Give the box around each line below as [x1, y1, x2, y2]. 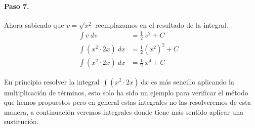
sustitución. [4, 116, 39, 127]
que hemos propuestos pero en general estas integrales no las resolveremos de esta [4, 97, 251, 107]
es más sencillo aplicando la [151, 76, 234, 86]
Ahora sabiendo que [4, 19, 64, 30]
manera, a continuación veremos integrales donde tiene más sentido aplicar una [4, 106, 244, 117]
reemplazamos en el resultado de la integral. [95, 19, 228, 30]
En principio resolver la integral [4, 76, 100, 86]
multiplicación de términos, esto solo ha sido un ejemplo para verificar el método [4, 87, 248, 97]
